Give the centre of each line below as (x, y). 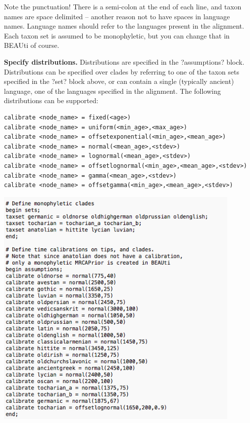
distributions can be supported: (51, 100)
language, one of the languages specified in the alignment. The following (112, 91)
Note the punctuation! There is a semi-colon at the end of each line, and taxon (123, 6)
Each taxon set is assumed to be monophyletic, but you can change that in (117, 35)
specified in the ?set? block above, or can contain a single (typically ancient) (119, 81)
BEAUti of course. (32, 45)
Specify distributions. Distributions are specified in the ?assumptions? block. (124, 61)
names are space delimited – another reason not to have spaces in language (117, 16)
